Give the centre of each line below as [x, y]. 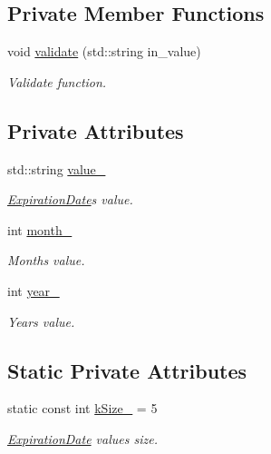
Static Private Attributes [127, 370]
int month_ [40, 229]
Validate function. [57, 81]
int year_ [34, 290]
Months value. [46, 260]
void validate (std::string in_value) [104, 51]
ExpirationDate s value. [70, 199]
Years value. [41, 321]
